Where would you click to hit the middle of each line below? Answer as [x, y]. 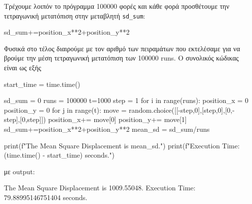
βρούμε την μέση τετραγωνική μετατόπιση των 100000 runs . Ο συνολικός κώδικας [121, 58]
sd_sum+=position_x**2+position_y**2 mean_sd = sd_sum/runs [107, 129]
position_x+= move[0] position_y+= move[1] [117, 119]
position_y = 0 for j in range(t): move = [65, 110]
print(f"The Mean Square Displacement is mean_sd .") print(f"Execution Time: [122, 145]
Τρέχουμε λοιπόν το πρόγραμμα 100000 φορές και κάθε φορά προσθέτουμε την [117, 6]
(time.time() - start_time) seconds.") [59, 155]
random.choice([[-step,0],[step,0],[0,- [182, 110]
